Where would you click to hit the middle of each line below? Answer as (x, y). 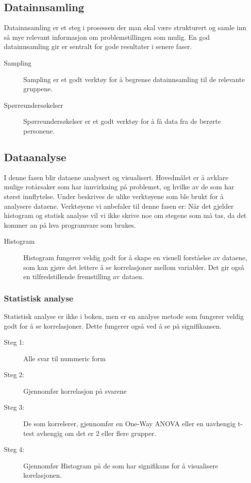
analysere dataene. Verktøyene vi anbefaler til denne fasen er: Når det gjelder (119, 206)
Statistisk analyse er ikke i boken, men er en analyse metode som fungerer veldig (124, 316)
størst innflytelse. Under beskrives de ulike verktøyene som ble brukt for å (114, 196)
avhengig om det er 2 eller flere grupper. (96, 433)
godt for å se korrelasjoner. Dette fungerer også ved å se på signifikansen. (113, 325)
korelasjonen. (43, 475)
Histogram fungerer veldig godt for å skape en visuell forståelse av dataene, (135, 257)
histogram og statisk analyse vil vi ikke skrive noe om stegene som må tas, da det (125, 215)
